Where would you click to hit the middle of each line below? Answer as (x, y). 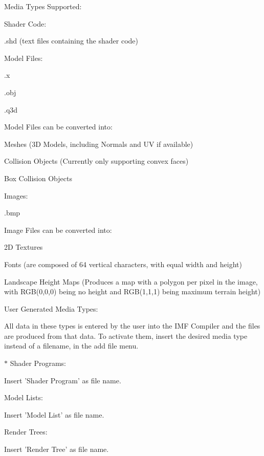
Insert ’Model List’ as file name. (54, 414)
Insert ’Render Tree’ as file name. (57, 449)
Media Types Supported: (43, 6)
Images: (16, 195)
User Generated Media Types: (51, 308)
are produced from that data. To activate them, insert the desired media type (126, 335)
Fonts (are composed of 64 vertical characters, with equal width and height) (123, 264)
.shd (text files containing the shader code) (71, 41)
